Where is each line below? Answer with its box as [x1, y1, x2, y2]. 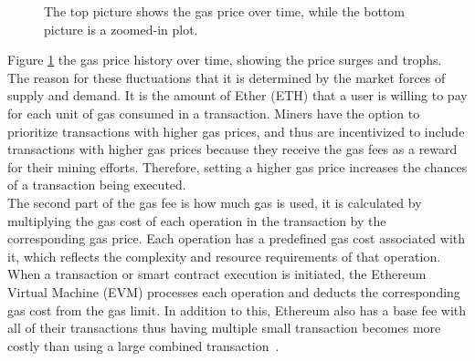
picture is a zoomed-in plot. [44, 19, 198, 38]
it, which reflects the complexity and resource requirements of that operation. [7, 246, 441, 265]
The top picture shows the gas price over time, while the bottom [44, 2, 406, 20]
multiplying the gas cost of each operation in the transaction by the [7, 211, 386, 230]
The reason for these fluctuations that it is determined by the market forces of [7, 67, 446, 87]
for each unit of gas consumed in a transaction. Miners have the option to [7, 103, 420, 122]
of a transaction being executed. [7, 175, 186, 194]
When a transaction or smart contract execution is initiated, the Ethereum [7, 264, 427, 284]
